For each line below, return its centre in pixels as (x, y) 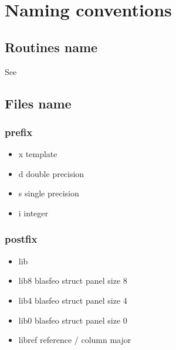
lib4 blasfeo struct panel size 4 (73, 300)
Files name (38, 103)
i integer (33, 213)
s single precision (49, 193)
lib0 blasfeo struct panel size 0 (73, 320)
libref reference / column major (75, 340)
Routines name (51, 47)
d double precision (51, 173)
